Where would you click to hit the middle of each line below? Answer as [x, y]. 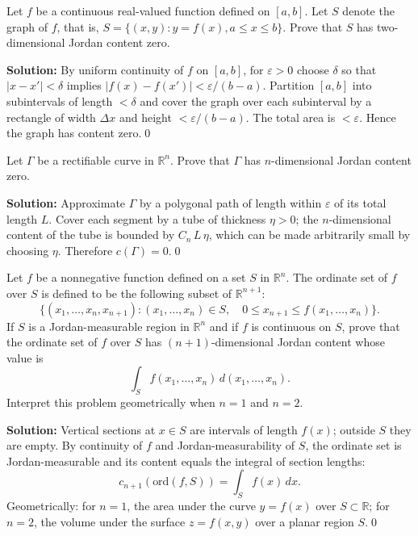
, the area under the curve [191, 506]
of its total [360, 202]
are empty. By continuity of [75, 445]
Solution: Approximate [66, 202]
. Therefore [85, 250]
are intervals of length [244, 429]
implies [84, 85]
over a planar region [305, 521]
